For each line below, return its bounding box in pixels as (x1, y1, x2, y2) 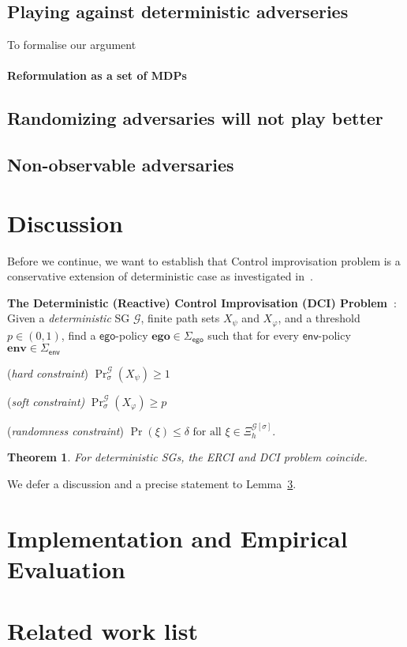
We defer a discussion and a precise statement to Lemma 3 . (7, 475, 297, 491)
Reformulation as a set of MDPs (7, 67, 187, 84)
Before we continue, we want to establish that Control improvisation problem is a (7, 252, 401, 269)
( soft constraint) (7, 393, 85, 409)
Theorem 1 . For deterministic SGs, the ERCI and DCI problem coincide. (7, 449, 368, 465)
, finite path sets (140, 310, 220, 326)
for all (192, 426, 222, 438)
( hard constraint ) (7, 364, 88, 381)
